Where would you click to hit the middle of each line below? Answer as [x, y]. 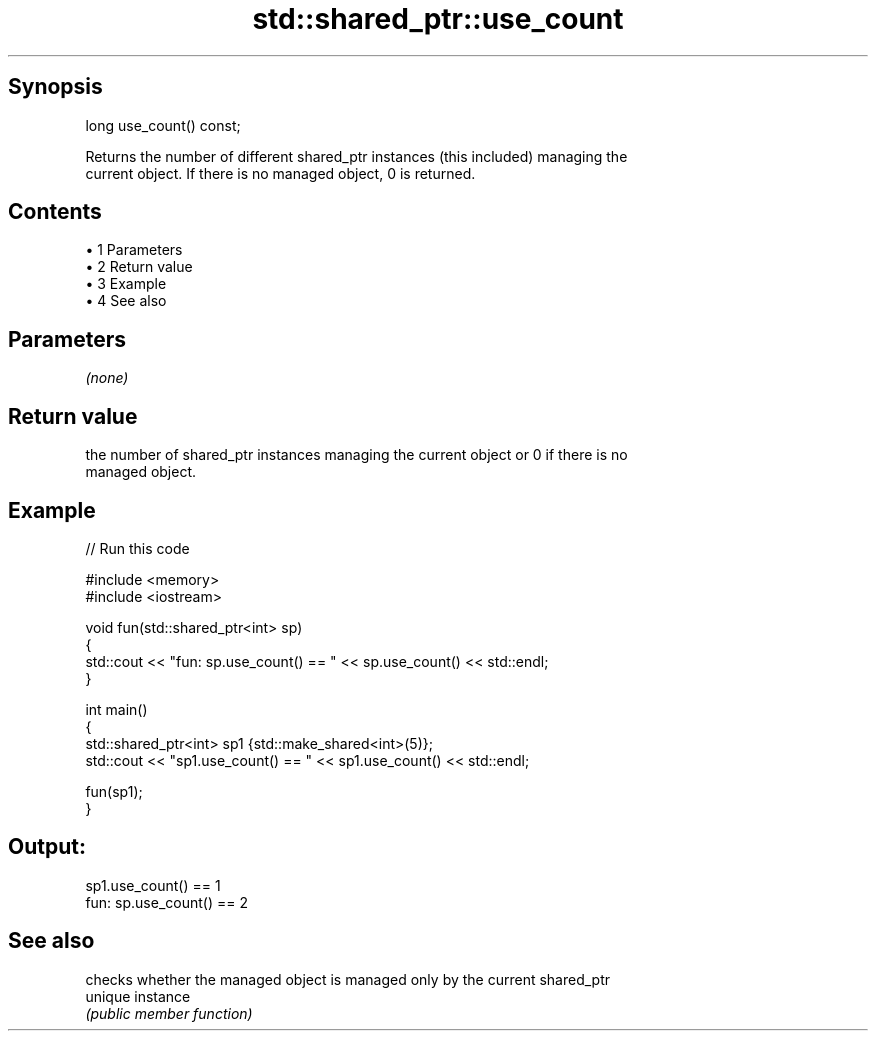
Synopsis [55, 87]
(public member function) [169, 1013]
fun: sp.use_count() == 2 [166, 902]
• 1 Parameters [134, 250]
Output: [47, 847]
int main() [116, 709]
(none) [107, 378]
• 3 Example [126, 284]
